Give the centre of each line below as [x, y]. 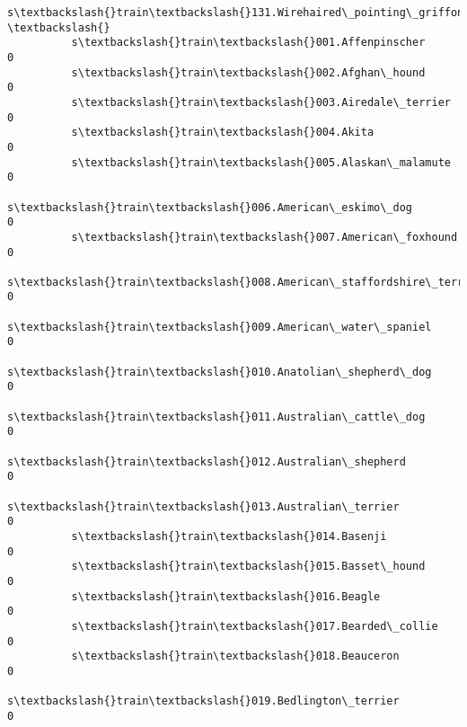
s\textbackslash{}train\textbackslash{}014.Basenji [229, 536]
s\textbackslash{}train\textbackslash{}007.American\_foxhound [264, 237]
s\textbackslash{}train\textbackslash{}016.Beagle [226, 596]
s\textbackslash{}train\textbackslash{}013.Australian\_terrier [203, 506]
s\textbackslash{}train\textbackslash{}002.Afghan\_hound [248, 72]
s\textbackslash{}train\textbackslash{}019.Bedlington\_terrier [203, 701]
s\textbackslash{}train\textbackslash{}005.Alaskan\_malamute [261, 162]
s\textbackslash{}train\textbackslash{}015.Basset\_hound [248, 567]
